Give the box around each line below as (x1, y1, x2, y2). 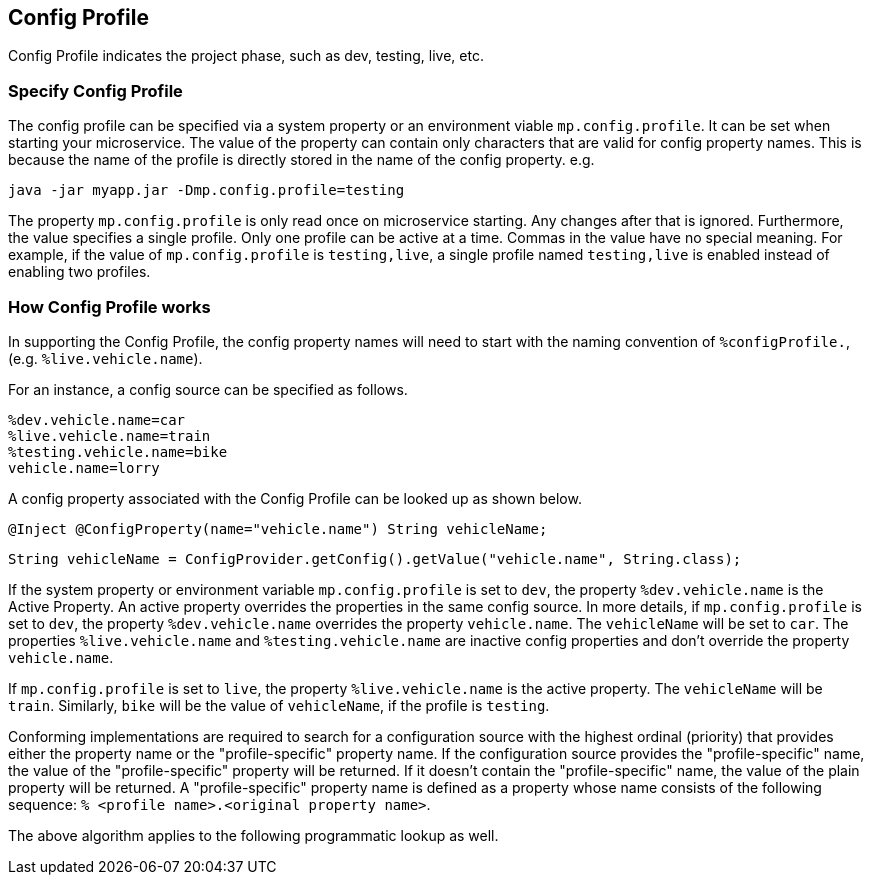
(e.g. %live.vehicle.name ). (8, 349, 203, 367)
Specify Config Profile (8, 80, 183, 101)
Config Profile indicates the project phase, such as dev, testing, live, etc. (8, 47, 484, 65)
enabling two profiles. (8, 263, 151, 281)
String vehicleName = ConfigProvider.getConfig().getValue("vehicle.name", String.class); (8, 550, 742, 567)
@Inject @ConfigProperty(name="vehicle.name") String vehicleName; (8, 520, 548, 537)
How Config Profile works (8, 296, 211, 317)
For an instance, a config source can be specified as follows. (8, 380, 408, 398)
